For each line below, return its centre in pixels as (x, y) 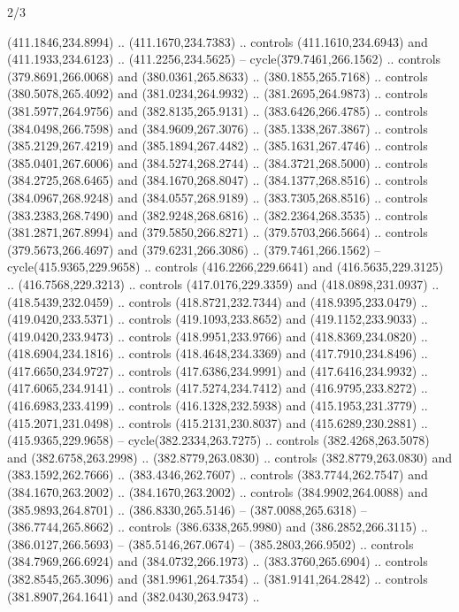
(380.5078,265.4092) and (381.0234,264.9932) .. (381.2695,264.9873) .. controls (218, 93)
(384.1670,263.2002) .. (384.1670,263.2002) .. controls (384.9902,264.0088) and (218, 492)
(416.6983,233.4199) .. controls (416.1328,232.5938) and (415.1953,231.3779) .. (218, 405)
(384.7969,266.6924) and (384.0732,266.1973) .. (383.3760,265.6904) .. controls (218, 561)
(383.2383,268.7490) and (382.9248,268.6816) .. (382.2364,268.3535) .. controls (218, 214)
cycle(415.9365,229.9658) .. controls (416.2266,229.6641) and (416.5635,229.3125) (226, 267)
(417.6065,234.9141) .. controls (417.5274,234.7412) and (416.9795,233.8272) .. (218, 388)
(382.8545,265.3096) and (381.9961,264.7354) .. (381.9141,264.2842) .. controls (218, 578)
